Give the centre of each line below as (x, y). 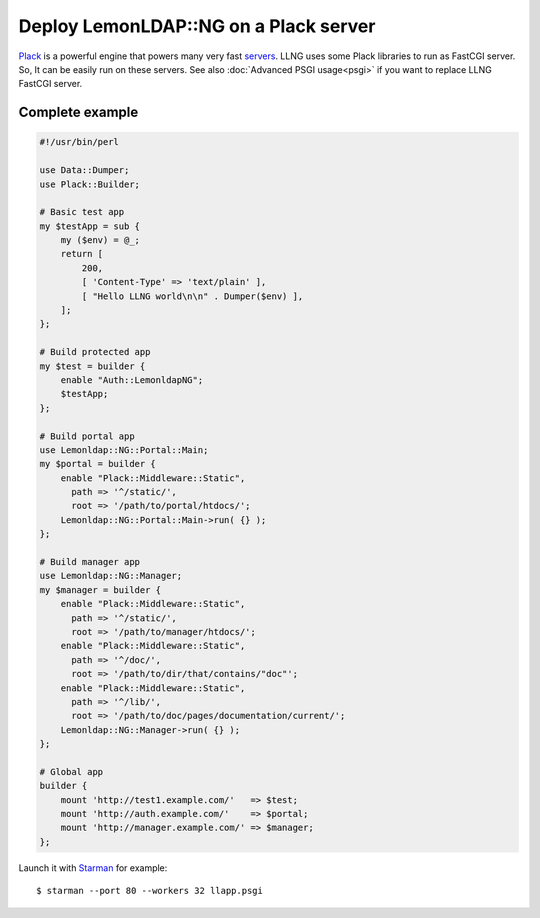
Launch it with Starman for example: (93, 867)
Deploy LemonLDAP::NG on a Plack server (197, 26)
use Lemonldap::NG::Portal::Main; (124, 449)
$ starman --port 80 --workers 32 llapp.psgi (150, 891)
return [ (82, 254)
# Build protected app (95, 352)
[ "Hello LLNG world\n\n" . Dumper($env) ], (192, 296)
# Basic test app (82, 212)
